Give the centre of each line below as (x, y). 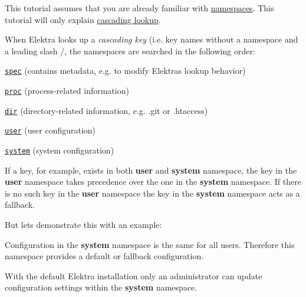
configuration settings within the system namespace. (101, 287)
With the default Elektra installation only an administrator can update (134, 275)
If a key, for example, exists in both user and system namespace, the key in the (151, 170)
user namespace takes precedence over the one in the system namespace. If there (153, 182)
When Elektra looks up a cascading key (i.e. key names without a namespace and (152, 39)
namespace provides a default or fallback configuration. (104, 256)
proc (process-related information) (67, 91)
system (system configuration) (60, 150)
